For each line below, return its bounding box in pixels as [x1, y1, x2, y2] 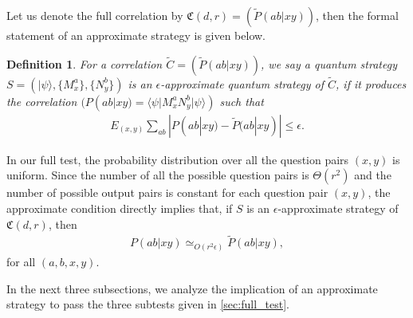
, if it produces [336, 75, 407, 92]
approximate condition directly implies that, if [6, 200, 233, 217]
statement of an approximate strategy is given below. [6, 27, 266, 43]
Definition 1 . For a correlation [6, 55, 163, 72]
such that [219, 92, 264, 109]
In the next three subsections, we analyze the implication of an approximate [6, 280, 378, 296]
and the [354, 167, 391, 183]
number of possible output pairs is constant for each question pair [6, 184, 328, 201]
